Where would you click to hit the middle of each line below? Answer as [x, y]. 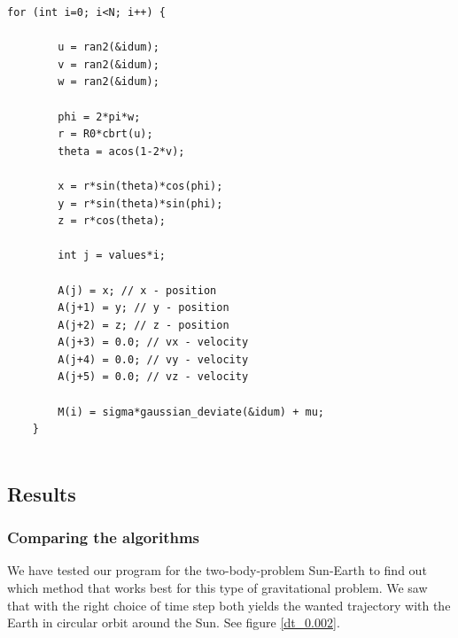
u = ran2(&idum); [109, 47]
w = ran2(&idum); [109, 82]
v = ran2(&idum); [109, 64]
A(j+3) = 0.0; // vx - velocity [153, 342]
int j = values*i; [112, 256]
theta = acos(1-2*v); [121, 151]
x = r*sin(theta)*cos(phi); [140, 186]
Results [42, 493]
